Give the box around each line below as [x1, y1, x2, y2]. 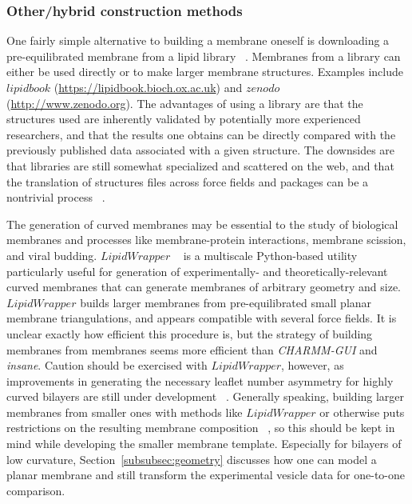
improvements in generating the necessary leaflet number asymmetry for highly [6, 372, 394, 389]
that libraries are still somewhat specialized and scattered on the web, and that [6, 157, 394, 174]
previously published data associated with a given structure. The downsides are [6, 142, 395, 158]
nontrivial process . [6, 189, 105, 206]
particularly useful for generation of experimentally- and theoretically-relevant [6, 262, 388, 279]
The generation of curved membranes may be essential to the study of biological [6, 215, 398, 232]
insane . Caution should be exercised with [6, 357, 208, 374]
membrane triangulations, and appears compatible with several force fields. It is [6, 310, 397, 326]
